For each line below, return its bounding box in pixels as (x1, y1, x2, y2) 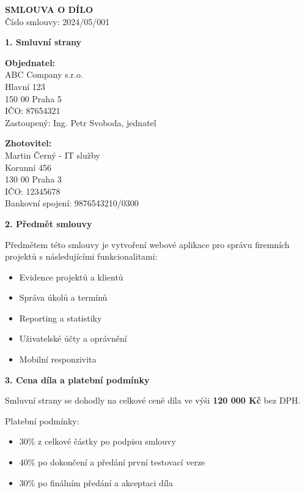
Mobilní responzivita (19, 353, 97, 366)
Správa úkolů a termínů (19, 291, 108, 304)
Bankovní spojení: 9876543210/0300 (5, 197, 139, 209)
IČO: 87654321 (5, 104, 61, 117)
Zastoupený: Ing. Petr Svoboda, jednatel (5, 116, 156, 129)
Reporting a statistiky (19, 311, 102, 324)
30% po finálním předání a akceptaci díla (19, 476, 173, 489)
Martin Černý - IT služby (5, 148, 100, 161)
